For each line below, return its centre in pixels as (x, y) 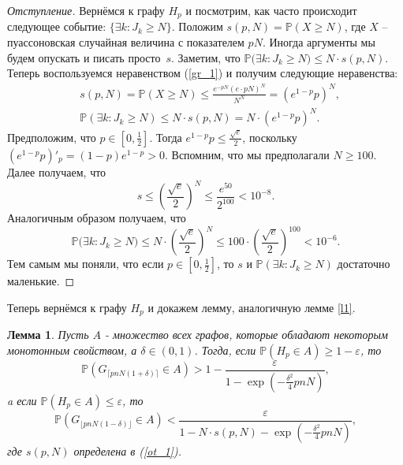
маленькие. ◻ (41, 281)
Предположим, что (52, 137)
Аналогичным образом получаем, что (97, 218)
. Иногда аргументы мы (319, 42)
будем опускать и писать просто (84, 57)
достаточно (364, 264)
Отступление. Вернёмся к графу (86, 10)
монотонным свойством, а (72, 350)
